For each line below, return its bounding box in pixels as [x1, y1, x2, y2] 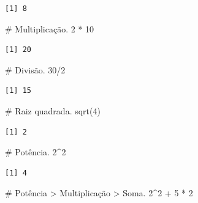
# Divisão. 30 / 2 [5, 63, 66, 76]
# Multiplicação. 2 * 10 [5, 22, 94, 35]
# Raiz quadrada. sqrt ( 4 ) [5, 104, 101, 117]
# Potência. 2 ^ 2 [5, 146, 66, 158]
